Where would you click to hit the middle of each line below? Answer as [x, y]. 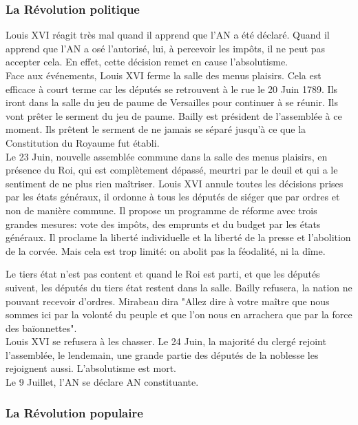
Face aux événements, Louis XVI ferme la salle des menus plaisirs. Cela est [164, 75]
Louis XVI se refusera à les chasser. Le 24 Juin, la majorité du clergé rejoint [166, 341]
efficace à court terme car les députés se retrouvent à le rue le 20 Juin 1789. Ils [172, 89]
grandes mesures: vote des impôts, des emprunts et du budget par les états [163, 224]
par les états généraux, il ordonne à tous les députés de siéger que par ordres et [173, 197]
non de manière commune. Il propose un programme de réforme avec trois [161, 210]
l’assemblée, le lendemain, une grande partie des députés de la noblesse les [162, 354]
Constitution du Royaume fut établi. [83, 142]
